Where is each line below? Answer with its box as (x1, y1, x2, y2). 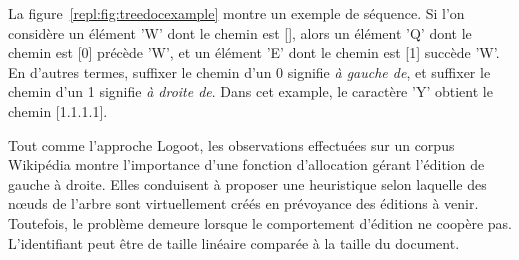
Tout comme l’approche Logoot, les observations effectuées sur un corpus (8, 134, 455, 155)
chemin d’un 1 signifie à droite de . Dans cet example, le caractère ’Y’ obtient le (8, 81, 493, 102)
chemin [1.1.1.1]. (8, 100, 108, 121)
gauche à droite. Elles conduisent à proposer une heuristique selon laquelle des (8, 173, 487, 194)
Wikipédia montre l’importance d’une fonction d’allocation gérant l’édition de (8, 154, 485, 175)
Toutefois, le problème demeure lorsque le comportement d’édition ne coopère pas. (8, 212, 513, 233)
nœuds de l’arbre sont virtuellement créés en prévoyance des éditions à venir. (8, 193, 479, 214)
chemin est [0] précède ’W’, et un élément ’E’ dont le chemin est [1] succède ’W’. (8, 42, 500, 63)
